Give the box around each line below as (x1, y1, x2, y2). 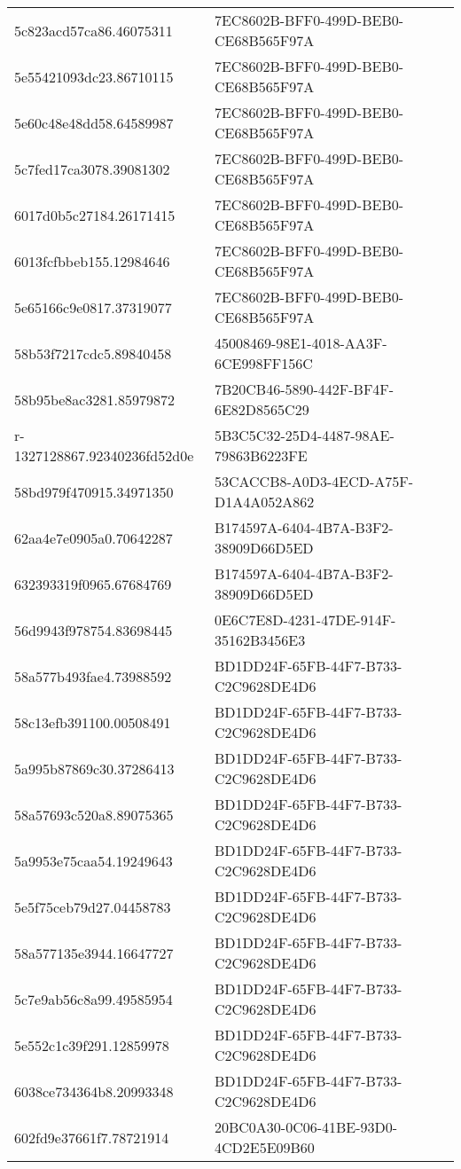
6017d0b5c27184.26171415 (14, 204, 176, 225)
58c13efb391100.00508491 (14, 711, 171, 733)
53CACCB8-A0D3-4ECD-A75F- (214, 471, 414, 491)
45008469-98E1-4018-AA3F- (214, 333, 387, 353)
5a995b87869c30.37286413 (14, 757, 175, 779)
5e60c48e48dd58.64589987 (14, 112, 174, 133)
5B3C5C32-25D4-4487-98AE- (214, 425, 395, 445)
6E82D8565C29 (214, 399, 309, 420)
